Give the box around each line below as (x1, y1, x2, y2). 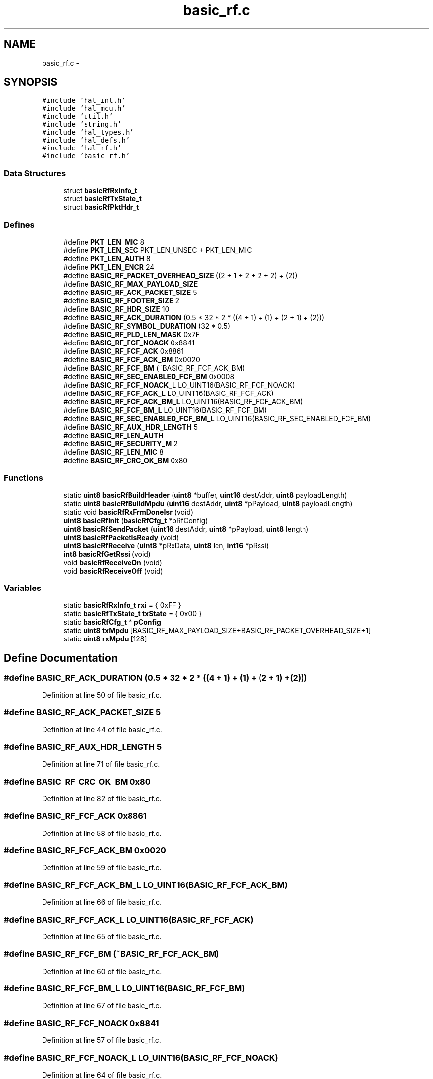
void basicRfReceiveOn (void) (63, 558, 162, 567)
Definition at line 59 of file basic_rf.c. (42, 863, 162, 872)
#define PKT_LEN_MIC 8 (63, 237, 145, 246)
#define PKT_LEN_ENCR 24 (63, 262, 155, 271)
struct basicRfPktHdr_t (63, 203, 139, 212)
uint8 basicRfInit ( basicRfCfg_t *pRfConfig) (63, 516, 208, 525)
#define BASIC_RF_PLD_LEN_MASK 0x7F (63, 330, 200, 339)
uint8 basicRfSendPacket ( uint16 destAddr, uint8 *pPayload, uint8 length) (63, 524, 309, 533)
